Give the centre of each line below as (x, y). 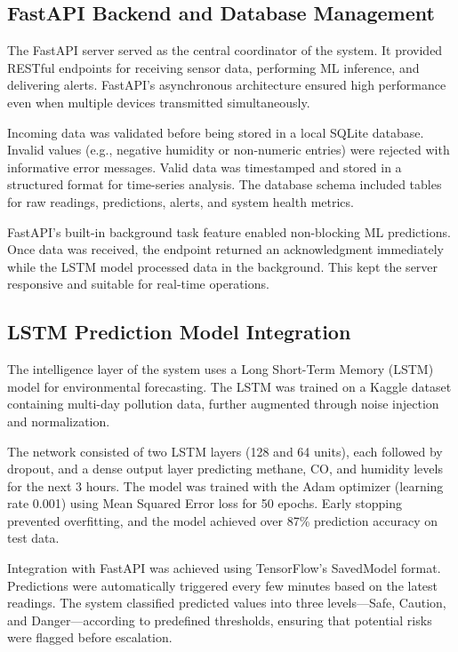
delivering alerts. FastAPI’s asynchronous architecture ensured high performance (227, 85)
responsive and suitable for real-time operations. (138, 284)
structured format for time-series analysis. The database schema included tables (225, 184)
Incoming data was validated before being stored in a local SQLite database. (216, 132)
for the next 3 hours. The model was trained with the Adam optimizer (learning (225, 485)
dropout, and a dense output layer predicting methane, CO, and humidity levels (225, 469)
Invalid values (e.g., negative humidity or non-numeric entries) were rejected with (229, 150)
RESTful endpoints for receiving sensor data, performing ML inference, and (213, 67)
